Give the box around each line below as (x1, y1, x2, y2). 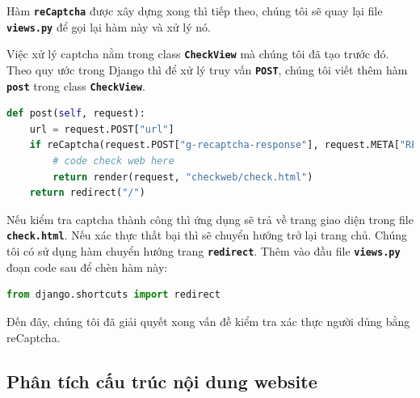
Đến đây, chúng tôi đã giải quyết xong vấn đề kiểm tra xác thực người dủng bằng (6, 312, 410, 329)
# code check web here (52, 155, 174, 167)
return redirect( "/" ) (29, 187, 145, 199)
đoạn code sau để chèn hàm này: (6, 258, 168, 275)
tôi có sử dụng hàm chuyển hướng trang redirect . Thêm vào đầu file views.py (6, 243, 401, 260)
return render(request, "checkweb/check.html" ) (52, 171, 313, 183)
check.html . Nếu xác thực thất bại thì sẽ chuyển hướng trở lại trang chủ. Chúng (6, 227, 408, 243)
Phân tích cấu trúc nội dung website (6, 368, 317, 393)
